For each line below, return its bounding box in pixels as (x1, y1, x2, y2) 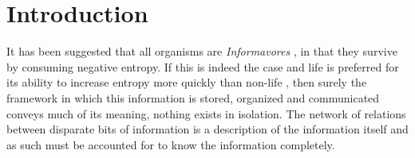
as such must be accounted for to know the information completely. (6, 136, 335, 152)
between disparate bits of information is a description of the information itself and (6, 121, 409, 137)
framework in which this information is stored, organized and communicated (6, 89, 380, 106)
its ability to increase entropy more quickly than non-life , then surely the (6, 74, 367, 91)
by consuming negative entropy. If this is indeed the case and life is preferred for (6, 58, 399, 75)
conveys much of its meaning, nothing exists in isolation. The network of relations (6, 105, 406, 121)
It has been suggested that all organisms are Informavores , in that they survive (6, 43, 397, 60)
